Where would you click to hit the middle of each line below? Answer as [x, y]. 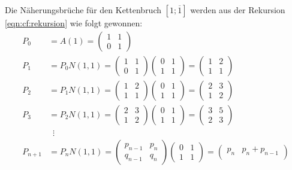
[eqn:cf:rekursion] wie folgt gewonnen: [74, 23]
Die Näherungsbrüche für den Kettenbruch [83, 10]
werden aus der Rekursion [238, 10]
